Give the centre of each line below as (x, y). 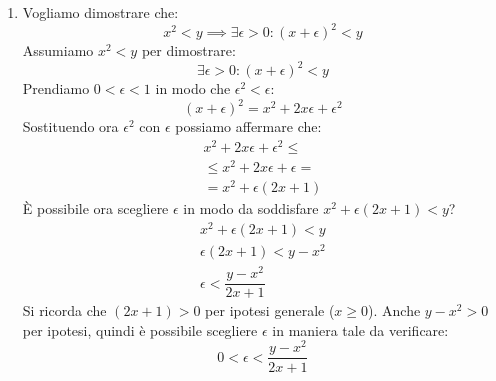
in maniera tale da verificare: (360, 329)
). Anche (394, 310)
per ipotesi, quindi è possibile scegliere (140, 329)
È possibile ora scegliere (95, 208)
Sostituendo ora (70, 126)
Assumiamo (58, 50)
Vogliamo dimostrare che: (100, 12)
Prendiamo (56, 88)
